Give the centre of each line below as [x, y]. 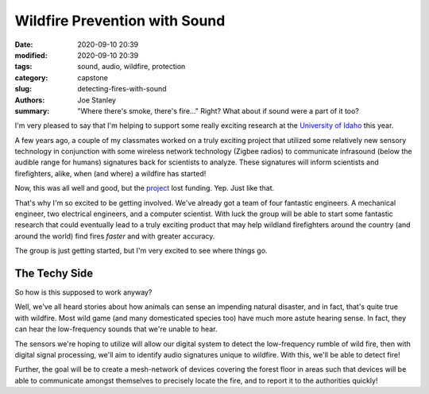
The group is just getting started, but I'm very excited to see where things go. [141, 251]
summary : [32, 110]
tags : [23, 67]
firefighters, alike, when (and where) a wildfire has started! [110, 173]
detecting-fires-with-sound [122, 89]
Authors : [30, 100]
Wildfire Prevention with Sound [120, 21]
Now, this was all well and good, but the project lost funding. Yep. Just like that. [145, 188]
